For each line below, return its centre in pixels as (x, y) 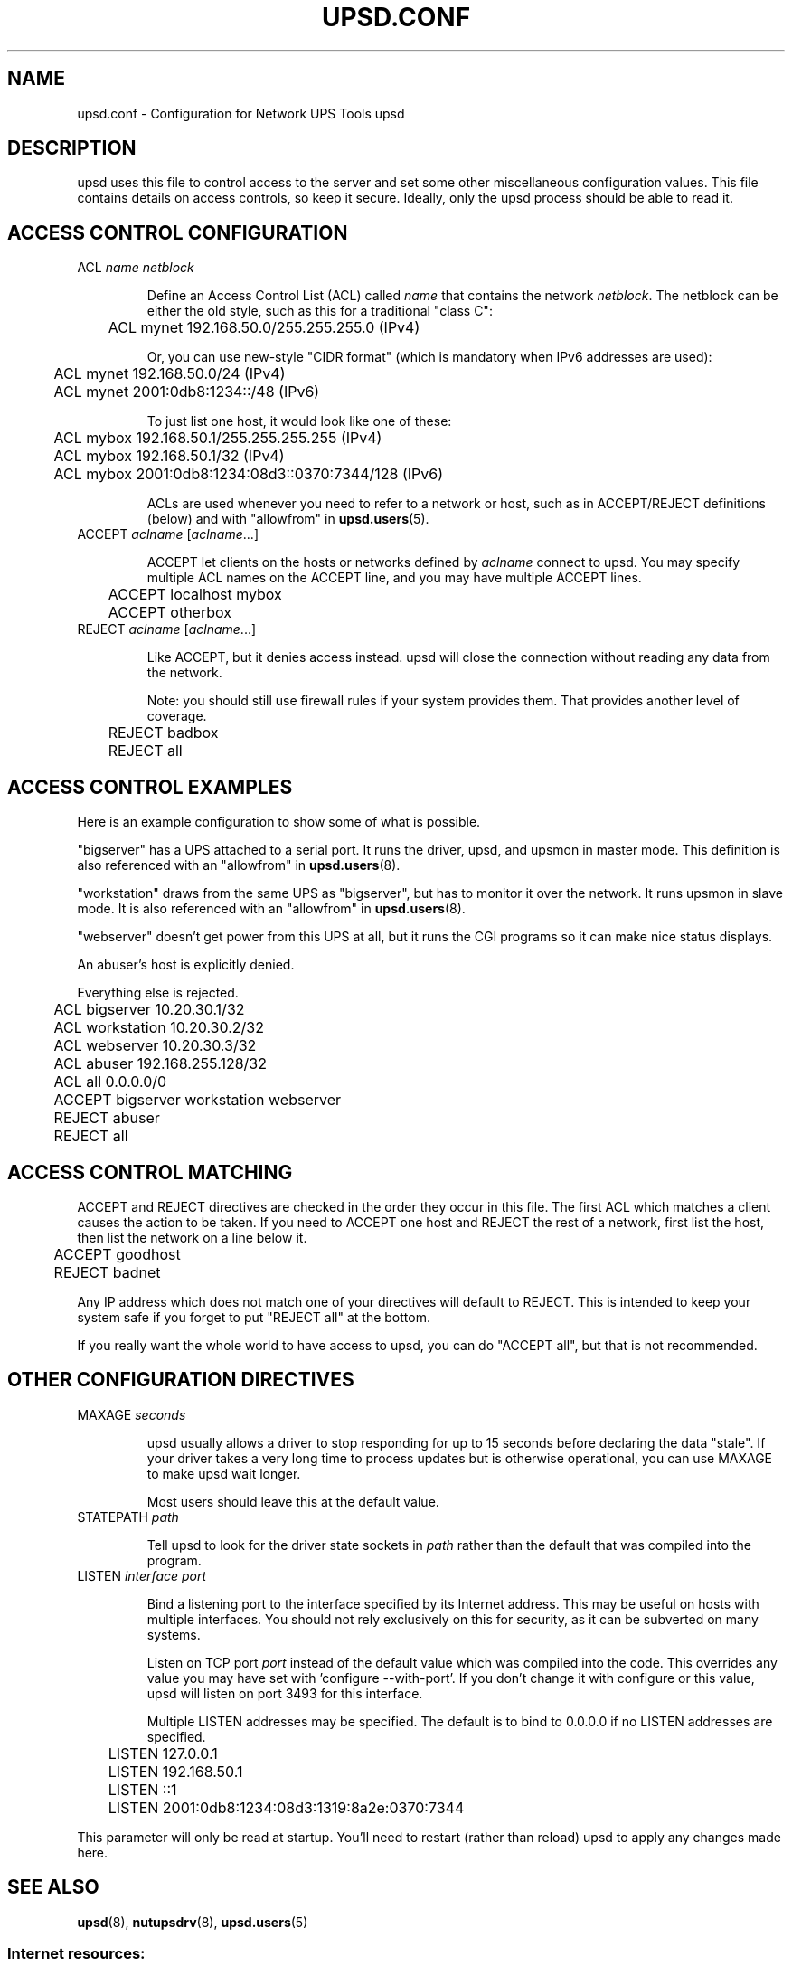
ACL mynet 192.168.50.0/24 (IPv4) (170, 374)
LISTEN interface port (142, 1575)
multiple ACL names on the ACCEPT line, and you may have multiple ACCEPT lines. (394, 578)
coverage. (177, 716)
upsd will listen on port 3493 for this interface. (285, 1693)
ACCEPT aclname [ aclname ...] (168, 534)
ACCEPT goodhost (117, 1254)
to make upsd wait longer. (224, 1473)
